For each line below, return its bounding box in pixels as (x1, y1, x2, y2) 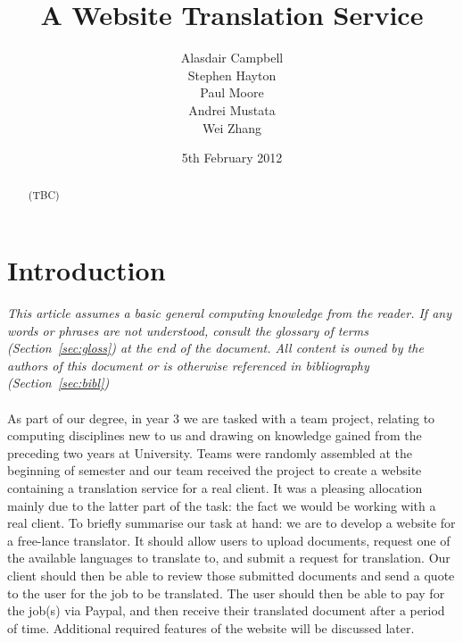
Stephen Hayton (187, 65, 277, 84)
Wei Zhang (202, 118, 262, 137)
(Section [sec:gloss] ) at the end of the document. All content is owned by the (7, 338, 424, 357)
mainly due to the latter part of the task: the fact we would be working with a (7, 496, 436, 514)
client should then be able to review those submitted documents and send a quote (7, 565, 455, 584)
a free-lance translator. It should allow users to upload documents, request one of (7, 530, 451, 549)
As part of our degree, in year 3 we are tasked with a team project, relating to (7, 408, 435, 427)
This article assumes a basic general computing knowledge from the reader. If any (7, 304, 451, 322)
